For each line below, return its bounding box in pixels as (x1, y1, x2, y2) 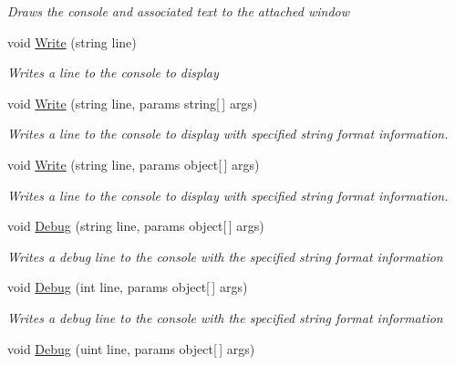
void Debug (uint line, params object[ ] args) (7, 339, 255, 358)
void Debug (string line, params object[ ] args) (7, 216, 264, 235)
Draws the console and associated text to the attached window (7, 2, 350, 20)
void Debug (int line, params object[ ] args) (7, 277, 248, 297)
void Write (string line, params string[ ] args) (7, 93, 258, 112)
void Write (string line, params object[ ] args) (7, 154, 260, 173)
